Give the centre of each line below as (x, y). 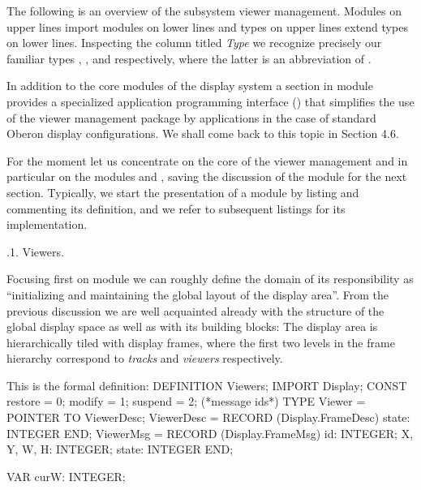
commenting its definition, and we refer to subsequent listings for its (176, 208)
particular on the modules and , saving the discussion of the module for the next (207, 176)
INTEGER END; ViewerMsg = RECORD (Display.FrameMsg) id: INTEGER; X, (210, 433)
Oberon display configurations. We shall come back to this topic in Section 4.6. (203, 133)
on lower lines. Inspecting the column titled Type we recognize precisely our (194, 43)
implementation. (47, 224)
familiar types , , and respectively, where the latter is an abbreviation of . (189, 58)
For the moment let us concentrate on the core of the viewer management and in (207, 160)
